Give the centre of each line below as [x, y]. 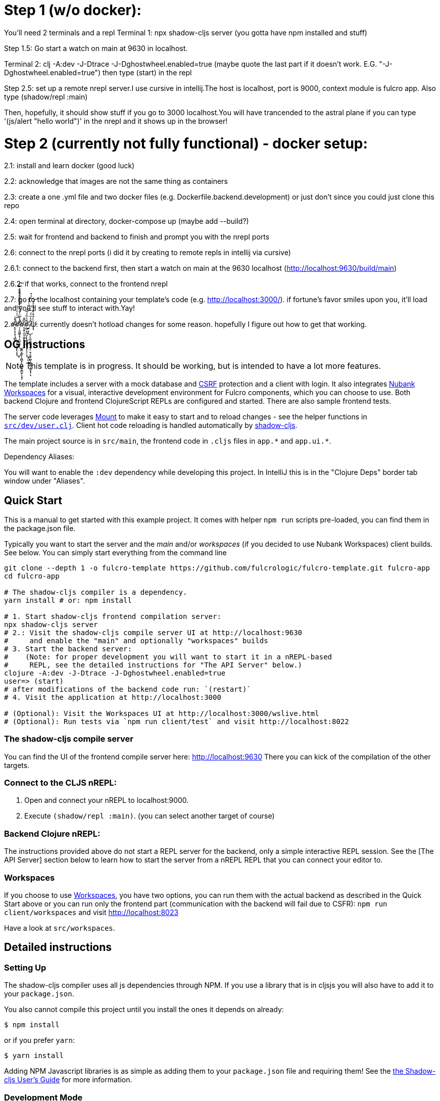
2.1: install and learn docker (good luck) [69, 166]
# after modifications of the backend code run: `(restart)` [128, 689]
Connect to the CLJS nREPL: [60, 783]
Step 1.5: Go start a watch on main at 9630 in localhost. [96, 48]
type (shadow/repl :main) [46, 97]
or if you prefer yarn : [39, 1040]
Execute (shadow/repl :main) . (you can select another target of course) [150, 816]
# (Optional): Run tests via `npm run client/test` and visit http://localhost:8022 [177, 721]
